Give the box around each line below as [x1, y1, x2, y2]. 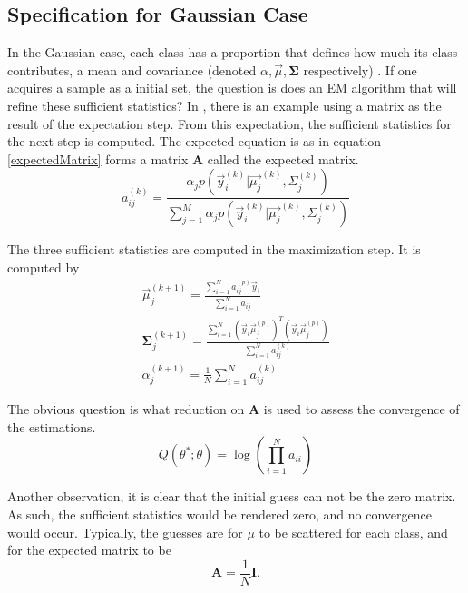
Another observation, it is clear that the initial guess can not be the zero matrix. [7, 487, 456, 506]
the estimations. [7, 417, 96, 436]
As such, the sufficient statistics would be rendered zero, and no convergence [7, 504, 433, 523]
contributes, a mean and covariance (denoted [7, 60, 257, 79]
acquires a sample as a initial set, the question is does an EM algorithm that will [7, 78, 457, 97]
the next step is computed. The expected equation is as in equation [7, 132, 382, 151]
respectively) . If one [303, 60, 417, 79]
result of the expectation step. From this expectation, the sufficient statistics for [7, 114, 452, 133]
